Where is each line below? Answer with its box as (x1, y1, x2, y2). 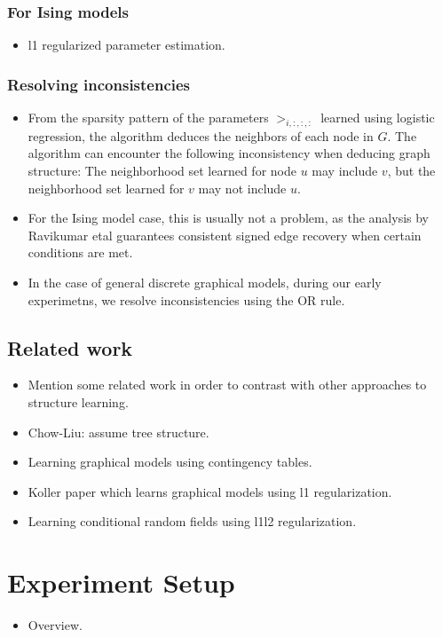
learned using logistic (320, 108, 435, 127)
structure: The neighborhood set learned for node (28, 161, 296, 180)
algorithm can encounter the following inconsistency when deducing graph (28, 144, 430, 162)
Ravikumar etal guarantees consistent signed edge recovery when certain (28, 225, 422, 244)
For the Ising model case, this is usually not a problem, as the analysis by (28, 208, 430, 227)
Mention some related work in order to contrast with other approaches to (28, 375, 427, 394)
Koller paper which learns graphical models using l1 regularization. (28, 482, 392, 500)
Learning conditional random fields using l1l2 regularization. (28, 512, 357, 531)
